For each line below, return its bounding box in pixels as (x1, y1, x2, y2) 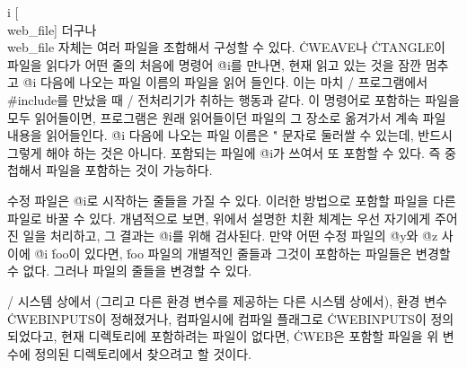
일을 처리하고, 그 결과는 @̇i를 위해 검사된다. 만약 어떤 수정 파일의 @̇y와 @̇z (22, 226, 438, 245)
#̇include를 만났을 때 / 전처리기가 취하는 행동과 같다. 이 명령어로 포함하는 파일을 (7, 90, 460, 109)
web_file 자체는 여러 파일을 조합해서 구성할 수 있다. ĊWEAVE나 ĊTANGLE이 (7, 38, 445, 57)
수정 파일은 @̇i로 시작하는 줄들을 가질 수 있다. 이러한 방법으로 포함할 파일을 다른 (7, 190, 456, 209)
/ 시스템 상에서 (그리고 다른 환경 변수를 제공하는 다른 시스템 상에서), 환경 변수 (7, 291, 447, 310)
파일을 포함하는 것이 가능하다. (46, 161, 213, 180)
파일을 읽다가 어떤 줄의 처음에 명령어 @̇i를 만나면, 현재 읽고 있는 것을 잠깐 (7, 55, 422, 74)
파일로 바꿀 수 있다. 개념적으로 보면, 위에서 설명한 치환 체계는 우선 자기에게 (7, 208, 431, 227)
